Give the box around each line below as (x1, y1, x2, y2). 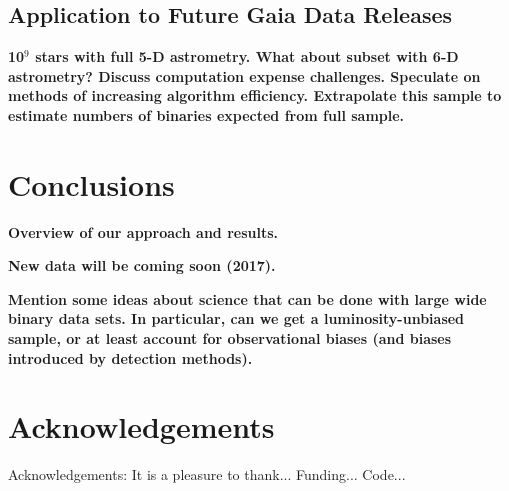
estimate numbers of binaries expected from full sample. (8, 104, 405, 125)
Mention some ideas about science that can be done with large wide (8, 288, 487, 309)
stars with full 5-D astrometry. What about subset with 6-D (35, 46, 459, 67)
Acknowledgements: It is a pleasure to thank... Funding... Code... (8, 464, 406, 485)
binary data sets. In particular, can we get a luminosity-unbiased (8, 308, 465, 329)
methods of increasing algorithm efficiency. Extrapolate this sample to (8, 85, 502, 106)
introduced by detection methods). (8, 347, 253, 368)
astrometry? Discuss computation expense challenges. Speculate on (8, 65, 481, 86)
